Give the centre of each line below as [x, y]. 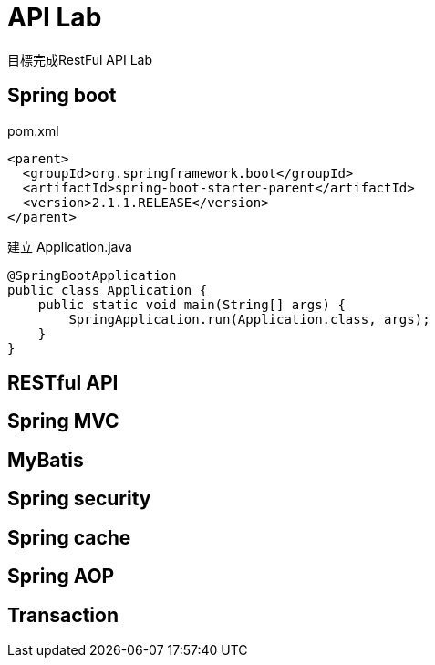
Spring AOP [61, 577]
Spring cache [69, 537]
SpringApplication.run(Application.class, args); [249, 319]
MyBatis [46, 460]
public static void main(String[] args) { [192, 304]
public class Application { [108, 290]
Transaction [63, 615]
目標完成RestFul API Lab [80, 59]
